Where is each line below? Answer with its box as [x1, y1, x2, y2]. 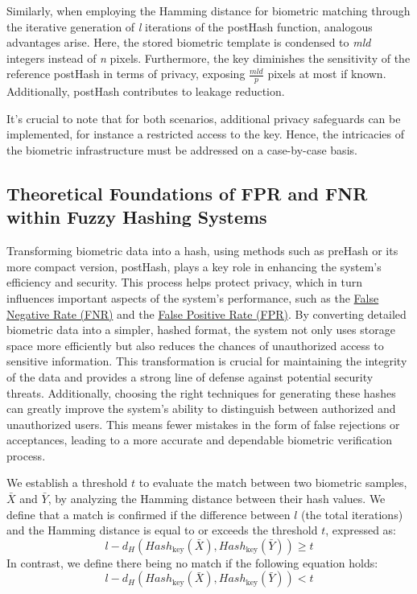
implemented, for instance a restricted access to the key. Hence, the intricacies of [6, 126, 404, 142]
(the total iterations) [300, 505, 403, 522]
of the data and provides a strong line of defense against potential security [6, 368, 374, 385]
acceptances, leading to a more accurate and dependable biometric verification [6, 431, 392, 448]
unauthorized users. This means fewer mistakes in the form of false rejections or [6, 415, 400, 432]
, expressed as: [325, 522, 397, 538]
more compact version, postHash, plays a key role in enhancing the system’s [6, 258, 382, 274]
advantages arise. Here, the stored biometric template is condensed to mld [6, 34, 371, 51]
